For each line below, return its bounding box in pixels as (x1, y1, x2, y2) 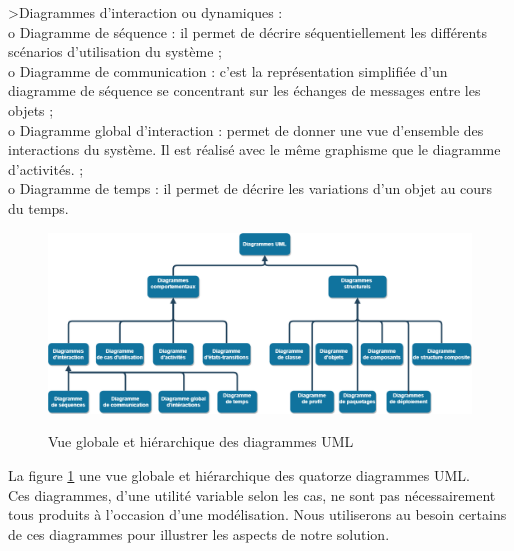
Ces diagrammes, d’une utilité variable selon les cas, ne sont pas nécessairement (8, 484, 496, 505)
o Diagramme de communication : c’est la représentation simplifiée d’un (8, 60, 448, 81)
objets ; (8, 99, 54, 120)
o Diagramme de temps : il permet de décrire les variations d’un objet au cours (8, 178, 493, 199)
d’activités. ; (8, 158, 84, 179)
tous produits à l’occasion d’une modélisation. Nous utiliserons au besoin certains (8, 504, 507, 525)
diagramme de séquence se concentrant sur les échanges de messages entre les (8, 80, 481, 101)
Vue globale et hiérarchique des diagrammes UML (48, 431, 354, 452)
